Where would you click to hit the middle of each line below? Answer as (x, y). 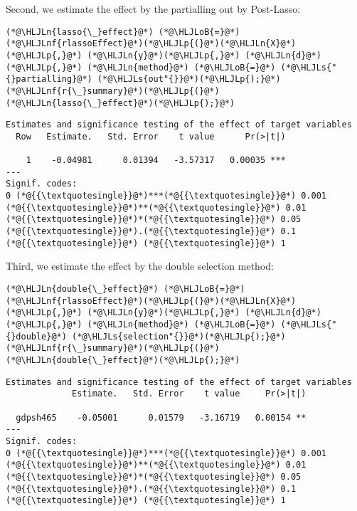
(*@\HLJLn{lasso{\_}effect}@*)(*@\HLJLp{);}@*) (121, 103)
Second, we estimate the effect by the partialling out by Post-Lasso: (153, 9)
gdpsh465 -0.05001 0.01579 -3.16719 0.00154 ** (161, 417)
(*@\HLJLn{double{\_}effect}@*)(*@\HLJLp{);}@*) (123, 360)
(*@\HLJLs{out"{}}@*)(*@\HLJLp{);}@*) (189, 79)
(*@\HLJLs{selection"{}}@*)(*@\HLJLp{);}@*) (179, 336)
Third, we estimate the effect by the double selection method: (140, 266)
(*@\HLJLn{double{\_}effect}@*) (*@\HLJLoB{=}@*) (126, 289)
